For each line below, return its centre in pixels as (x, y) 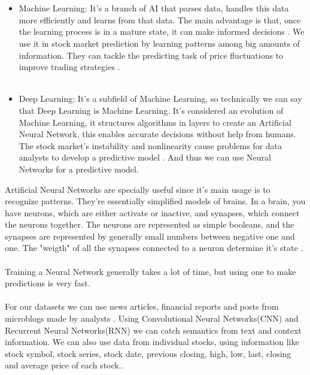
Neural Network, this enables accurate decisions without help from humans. (157, 134)
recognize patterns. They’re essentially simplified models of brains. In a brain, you (155, 201)
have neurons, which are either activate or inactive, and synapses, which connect (152, 212)
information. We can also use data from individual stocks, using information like (152, 342)
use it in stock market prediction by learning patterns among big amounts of (159, 43)
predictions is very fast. (48, 283)
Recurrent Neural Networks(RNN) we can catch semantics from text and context (153, 330)
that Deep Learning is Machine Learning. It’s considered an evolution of (151, 110)
